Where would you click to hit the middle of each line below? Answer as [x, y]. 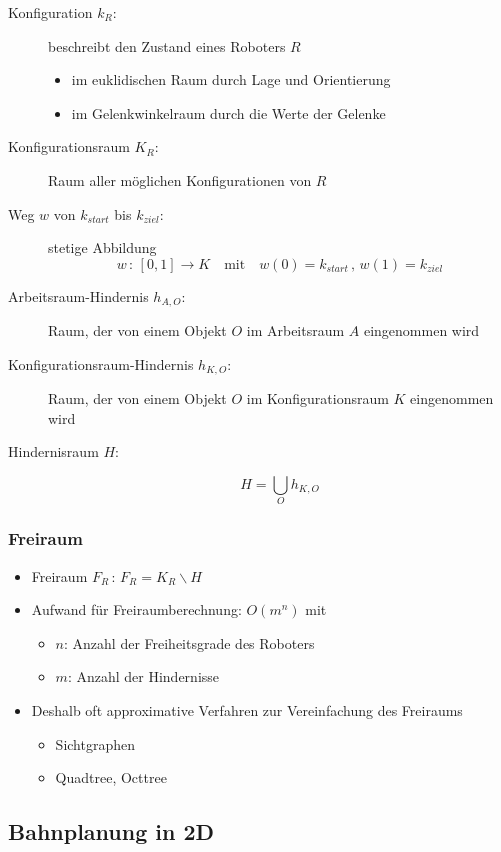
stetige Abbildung [102, 247]
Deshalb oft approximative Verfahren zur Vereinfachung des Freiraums [247, 709]
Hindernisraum [53, 451]
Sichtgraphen [95, 743]
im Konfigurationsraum [317, 398]
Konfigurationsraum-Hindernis [101, 363]
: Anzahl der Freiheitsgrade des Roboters [189, 642]
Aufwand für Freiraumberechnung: [136, 609]
